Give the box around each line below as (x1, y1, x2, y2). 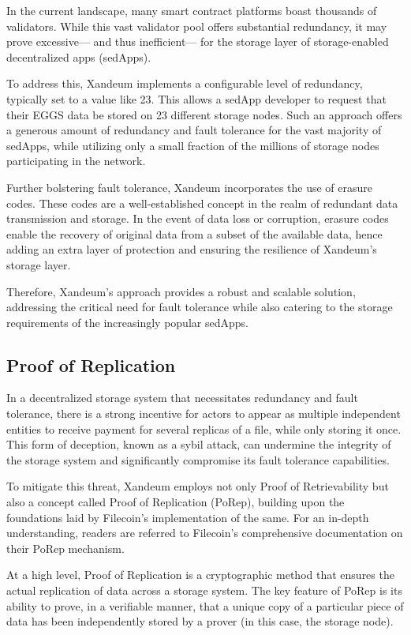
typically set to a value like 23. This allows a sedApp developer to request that (6, 90, 387, 107)
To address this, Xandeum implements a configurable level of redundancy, (6, 75, 363, 92)
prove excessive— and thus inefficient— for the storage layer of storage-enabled (6, 33, 389, 50)
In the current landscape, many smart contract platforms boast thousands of (6, 2, 377, 18)
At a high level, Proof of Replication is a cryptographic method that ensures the (6, 566, 394, 583)
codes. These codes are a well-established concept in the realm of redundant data (6, 194, 398, 211)
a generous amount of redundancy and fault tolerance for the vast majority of (6, 122, 382, 138)
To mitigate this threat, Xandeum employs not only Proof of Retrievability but (6, 478, 389, 494)
